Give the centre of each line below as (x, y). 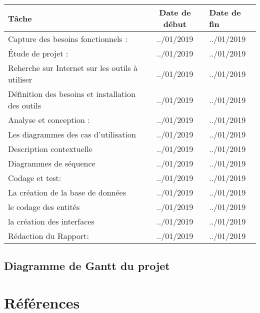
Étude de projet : (38, 53)
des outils (24, 105)
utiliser (20, 79)
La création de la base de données (67, 192)
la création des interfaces (51, 221)
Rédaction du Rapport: (48, 236)
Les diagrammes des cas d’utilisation (72, 134)
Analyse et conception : (49, 120)
